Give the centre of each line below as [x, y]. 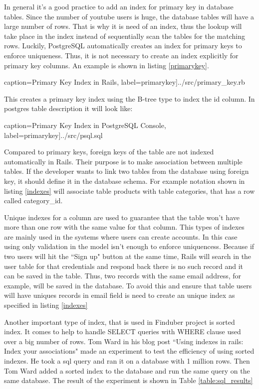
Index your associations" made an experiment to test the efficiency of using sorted [129, 351]
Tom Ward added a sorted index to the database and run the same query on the [127, 370]
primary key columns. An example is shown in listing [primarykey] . [107, 65]
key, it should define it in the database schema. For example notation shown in [125, 181]
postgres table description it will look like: [68, 108]
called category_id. [33, 200]
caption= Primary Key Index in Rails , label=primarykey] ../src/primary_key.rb [125, 82]
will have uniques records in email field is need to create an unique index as [120, 295]
